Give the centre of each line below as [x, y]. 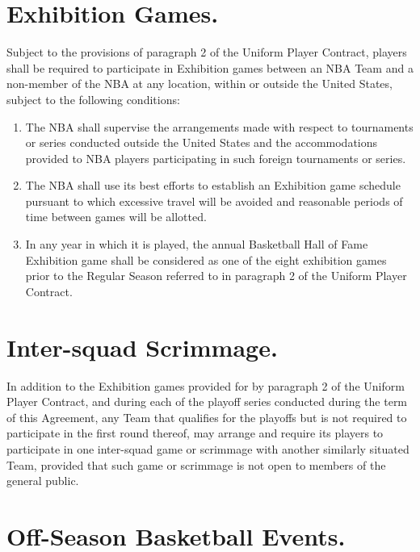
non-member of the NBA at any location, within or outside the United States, [199, 84]
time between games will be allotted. [116, 217]
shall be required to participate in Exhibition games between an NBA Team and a [210, 67]
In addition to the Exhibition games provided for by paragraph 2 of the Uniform [206, 385]
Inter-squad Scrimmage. [142, 347]
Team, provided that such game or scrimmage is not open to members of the [196, 464]
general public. [43, 481]
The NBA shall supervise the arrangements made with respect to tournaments [219, 126]
